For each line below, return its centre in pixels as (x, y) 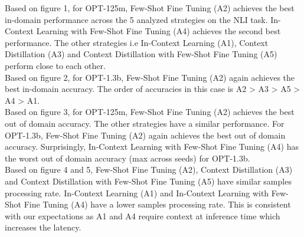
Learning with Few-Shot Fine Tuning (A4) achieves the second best (158, 31)
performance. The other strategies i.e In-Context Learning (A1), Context (137, 42)
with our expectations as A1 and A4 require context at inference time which (143, 215)
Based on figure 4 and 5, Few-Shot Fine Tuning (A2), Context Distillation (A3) (149, 169)
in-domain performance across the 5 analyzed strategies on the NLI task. (136, 19)
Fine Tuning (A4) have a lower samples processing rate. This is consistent (157, 204)
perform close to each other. (55, 65)
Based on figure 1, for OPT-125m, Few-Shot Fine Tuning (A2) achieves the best (150, 8)
